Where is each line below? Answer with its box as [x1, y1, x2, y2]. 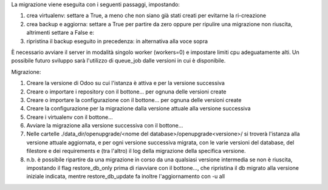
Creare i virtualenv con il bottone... [26, 113, 114, 121]
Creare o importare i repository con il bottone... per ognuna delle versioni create [26, 88, 227, 95]
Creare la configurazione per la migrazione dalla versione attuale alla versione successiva [26, 105, 251, 112]
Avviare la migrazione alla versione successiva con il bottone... [26, 122, 183, 129]
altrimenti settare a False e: [26, 29, 94, 36]
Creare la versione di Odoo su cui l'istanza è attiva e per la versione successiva [26, 80, 225, 87]
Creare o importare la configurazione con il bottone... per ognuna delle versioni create [26, 96, 242, 103]
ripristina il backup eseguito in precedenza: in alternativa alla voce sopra [26, 37, 208, 45]
